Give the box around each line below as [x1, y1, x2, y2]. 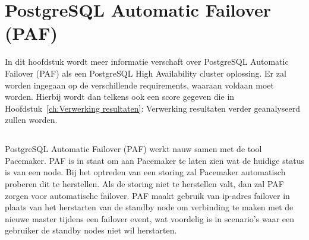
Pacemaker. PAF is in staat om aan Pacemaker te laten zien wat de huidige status [5, 154, 304, 166]
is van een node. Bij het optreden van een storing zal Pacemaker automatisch [5, 166, 286, 178]
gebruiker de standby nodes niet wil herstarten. [5, 224, 177, 236]
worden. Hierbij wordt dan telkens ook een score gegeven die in [5, 90, 235, 103]
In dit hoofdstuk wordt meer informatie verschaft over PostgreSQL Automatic [5, 55, 289, 68]
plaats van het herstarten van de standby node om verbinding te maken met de [5, 201, 294, 213]
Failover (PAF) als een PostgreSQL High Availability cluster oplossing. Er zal [5, 67, 286, 79]
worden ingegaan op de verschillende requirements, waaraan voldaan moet [5, 78, 275, 91]
